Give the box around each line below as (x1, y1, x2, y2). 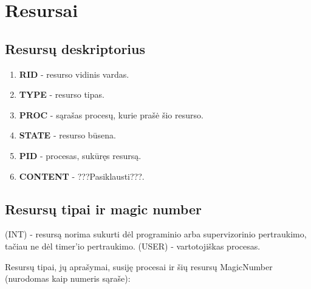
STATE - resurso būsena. (19, 129, 116, 141)
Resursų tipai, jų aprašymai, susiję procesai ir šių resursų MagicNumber (5, 260, 273, 273)
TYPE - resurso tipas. (19, 88, 104, 101)
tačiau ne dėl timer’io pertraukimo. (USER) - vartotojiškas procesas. (5, 239, 261, 252)
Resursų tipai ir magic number (5, 199, 202, 218)
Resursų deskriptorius (5, 39, 145, 58)
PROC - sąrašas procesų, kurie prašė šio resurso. (19, 108, 203, 121)
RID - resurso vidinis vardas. (19, 67, 129, 80)
